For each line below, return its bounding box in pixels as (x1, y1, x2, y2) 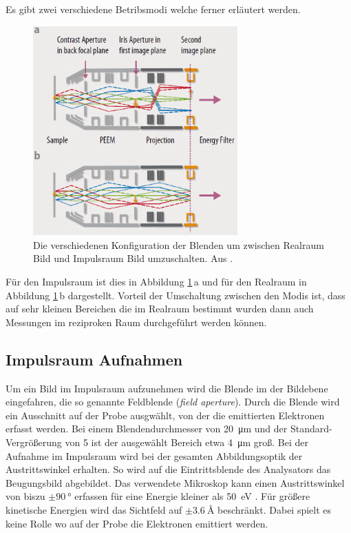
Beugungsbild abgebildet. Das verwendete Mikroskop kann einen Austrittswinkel (6, 475, 345, 490)
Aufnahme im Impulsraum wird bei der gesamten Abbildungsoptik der (6, 448, 303, 463)
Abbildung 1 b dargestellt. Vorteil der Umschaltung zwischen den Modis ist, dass (6, 288, 345, 302)
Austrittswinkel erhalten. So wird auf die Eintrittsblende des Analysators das (6, 462, 331, 476)
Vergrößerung (6, 434, 62, 449)
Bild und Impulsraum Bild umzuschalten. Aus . (33, 251, 233, 265)
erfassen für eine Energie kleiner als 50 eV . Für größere (74, 489, 310, 503)
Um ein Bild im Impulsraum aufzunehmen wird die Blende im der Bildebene (6, 381, 328, 395)
